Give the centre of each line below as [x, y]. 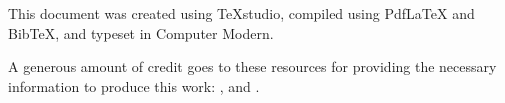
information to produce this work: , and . [134, 85]
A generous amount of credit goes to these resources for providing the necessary [252, 66]
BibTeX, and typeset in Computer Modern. [141, 32]
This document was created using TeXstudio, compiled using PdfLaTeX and [241, 13]
